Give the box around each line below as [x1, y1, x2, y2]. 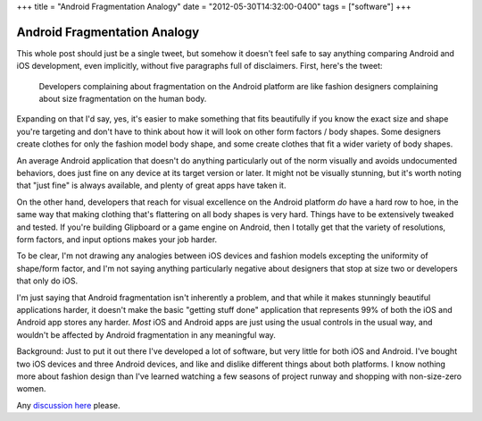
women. [16, 383, 46, 394]
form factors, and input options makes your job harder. [16, 233, 218, 245]
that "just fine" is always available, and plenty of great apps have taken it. [16, 180, 287, 191]
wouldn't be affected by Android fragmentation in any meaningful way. [16, 329, 277, 340]
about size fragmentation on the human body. [38, 94, 207, 105]
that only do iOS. [16, 275, 79, 286]
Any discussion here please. [16, 400, 120, 410]
